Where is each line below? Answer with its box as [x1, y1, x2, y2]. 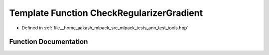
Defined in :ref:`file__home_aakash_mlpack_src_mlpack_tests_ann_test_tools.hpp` [21, 25, 189, 31]
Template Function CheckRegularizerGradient [9, 7, 203, 18]
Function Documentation [9, 38, 88, 46]
